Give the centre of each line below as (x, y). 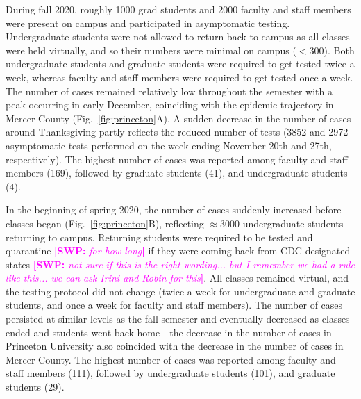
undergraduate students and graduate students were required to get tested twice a (180, 64)
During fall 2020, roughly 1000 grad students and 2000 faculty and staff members (178, 9)
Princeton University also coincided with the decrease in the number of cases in (175, 346)
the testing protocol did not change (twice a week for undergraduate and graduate (180, 291)
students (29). (35, 387)
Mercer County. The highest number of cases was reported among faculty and (171, 359)
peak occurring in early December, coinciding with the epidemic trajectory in (170, 105)
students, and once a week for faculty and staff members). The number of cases (174, 305)
